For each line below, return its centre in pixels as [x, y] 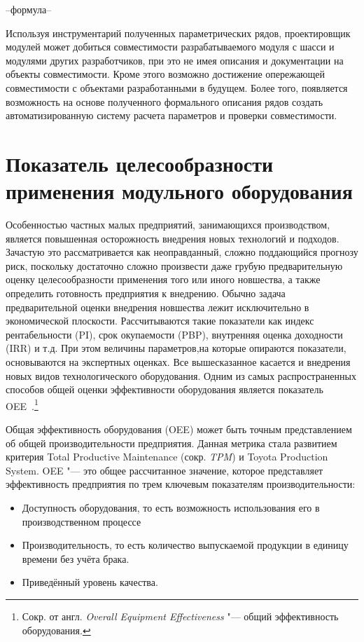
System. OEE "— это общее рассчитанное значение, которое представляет [164, 470]
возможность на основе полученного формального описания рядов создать [164, 101]
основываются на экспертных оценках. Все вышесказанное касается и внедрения [178, 362]
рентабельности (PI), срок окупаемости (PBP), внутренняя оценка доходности [174, 334]
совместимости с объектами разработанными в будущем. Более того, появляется [177, 87]
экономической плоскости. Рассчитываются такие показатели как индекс [160, 321]
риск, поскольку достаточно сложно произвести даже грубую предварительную [174, 265]
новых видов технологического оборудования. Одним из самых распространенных [181, 375]
